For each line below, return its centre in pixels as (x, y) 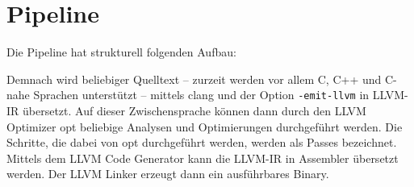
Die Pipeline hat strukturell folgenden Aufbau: (121, 52)
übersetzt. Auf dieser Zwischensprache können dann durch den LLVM (194, 110)
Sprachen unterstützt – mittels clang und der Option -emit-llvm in (201, 95)
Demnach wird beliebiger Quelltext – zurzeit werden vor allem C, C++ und (194, 79)
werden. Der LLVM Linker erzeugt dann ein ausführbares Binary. (168, 174)
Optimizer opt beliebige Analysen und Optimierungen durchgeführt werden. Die (205, 126)
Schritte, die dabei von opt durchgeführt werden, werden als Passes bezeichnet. (202, 142)
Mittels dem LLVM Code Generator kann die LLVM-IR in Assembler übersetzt (203, 158)
